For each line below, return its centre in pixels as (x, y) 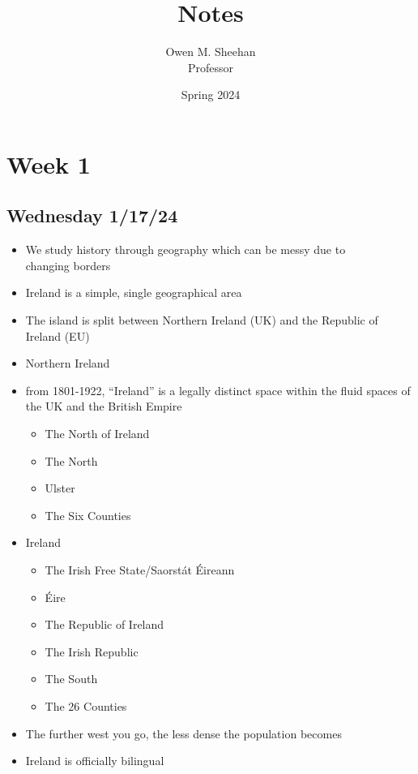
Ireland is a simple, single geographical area (134, 292)
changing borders (68, 265)
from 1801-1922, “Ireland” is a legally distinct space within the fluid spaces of (218, 390)
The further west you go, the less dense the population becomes (183, 733)
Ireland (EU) (58, 335)
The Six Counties (88, 515)
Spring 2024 (211, 95)
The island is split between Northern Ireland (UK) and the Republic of (202, 320)
